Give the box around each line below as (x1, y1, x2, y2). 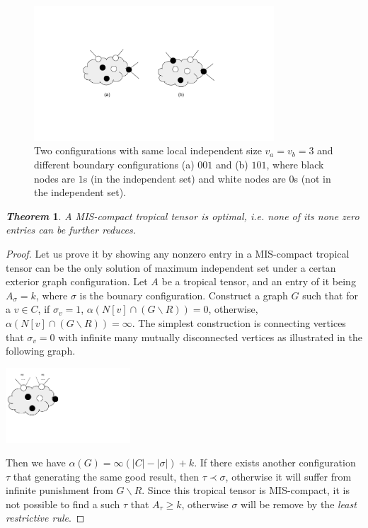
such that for (302, 287, 358, 302)
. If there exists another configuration (194, 455, 356, 470)
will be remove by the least (241, 496, 357, 511)
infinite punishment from (6, 483, 113, 498)
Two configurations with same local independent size (34, 143, 262, 158)
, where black (266, 156, 324, 171)
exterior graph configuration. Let (6, 274, 148, 289)
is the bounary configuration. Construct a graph (79, 287, 288, 302)
